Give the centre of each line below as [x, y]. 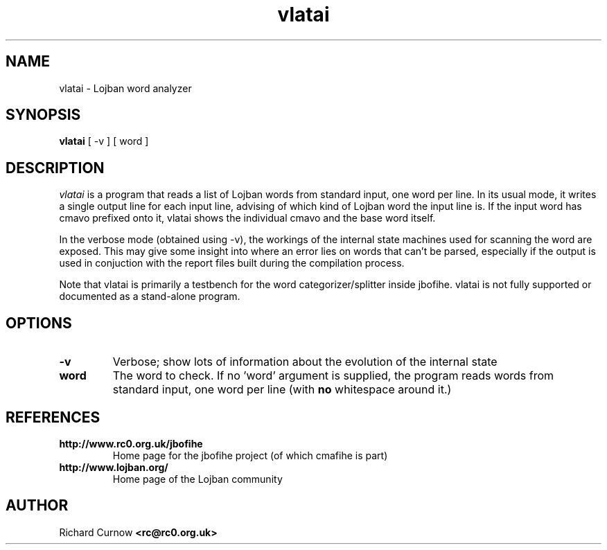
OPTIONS [39, 323]
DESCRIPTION [55, 168]
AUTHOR [37, 506]
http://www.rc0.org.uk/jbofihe [131, 443]
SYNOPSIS [43, 115]
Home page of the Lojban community [197, 479]
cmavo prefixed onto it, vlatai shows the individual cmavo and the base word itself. [247, 218]
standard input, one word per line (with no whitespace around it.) [282, 390]
